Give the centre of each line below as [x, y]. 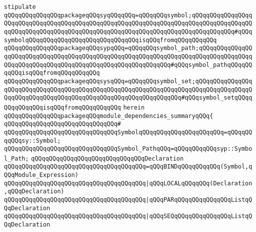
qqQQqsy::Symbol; [32, 141]
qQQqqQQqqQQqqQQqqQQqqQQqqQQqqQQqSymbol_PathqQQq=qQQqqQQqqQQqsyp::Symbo [128, 149]
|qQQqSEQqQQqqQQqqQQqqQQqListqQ [199, 216]
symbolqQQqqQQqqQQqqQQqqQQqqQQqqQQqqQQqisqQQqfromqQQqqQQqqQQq [110, 40]
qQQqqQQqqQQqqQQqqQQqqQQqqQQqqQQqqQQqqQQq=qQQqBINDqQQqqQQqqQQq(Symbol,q [128, 167]
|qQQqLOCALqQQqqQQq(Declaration [199, 183]
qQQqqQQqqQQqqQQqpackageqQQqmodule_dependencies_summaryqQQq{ [109, 116]
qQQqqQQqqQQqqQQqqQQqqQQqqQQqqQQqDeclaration [107, 158]
